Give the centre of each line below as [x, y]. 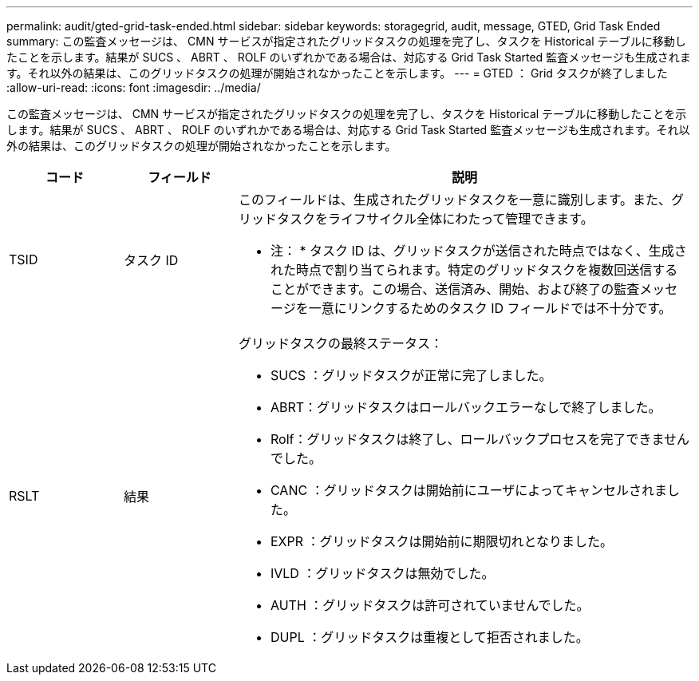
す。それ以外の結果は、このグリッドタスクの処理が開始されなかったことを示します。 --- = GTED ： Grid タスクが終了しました [337, 73]
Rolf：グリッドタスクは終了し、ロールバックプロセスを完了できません [480, 439]
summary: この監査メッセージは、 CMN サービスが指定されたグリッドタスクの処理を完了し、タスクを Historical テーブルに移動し [346, 41]
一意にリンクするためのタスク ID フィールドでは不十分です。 [490, 308]
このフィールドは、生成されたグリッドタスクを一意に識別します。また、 [455, 200]
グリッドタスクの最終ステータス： [340, 343]
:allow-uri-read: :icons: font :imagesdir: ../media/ [134, 87]
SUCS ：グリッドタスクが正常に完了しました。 [411, 375]
